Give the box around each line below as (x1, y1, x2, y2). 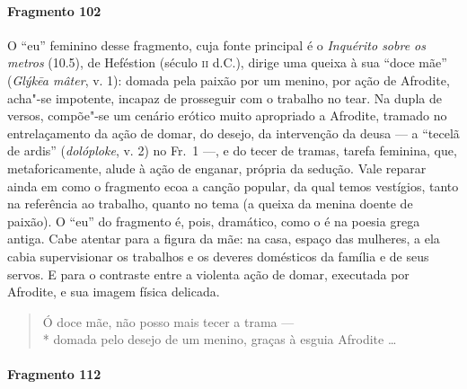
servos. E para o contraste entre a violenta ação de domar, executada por (7, 264, 410, 283)
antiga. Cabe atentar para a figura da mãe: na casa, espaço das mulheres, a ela (7, 229, 440, 248)
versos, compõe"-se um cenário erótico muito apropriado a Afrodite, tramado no (7, 106, 447, 125)
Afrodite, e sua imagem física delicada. (7, 282, 220, 301)
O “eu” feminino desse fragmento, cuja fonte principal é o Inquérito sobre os (7, 35, 426, 54)
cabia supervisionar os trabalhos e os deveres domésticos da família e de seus (7, 246, 429, 265)
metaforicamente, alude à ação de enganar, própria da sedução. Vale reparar (7, 158, 427, 177)
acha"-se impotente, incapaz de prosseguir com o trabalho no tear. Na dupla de (7, 88, 442, 107)
